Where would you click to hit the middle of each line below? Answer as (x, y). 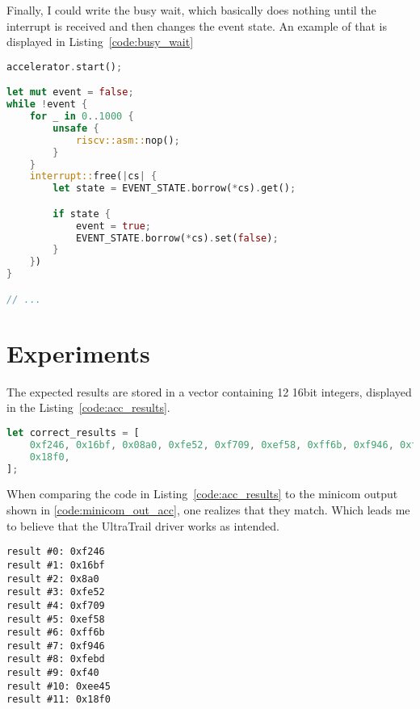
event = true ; (113, 226)
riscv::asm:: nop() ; (128, 140)
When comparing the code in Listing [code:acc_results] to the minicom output (202, 494)
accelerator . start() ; (65, 67)
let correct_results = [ (73, 432)
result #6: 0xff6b (56, 633)
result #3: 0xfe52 (56, 592)
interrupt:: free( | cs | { (93, 176)
